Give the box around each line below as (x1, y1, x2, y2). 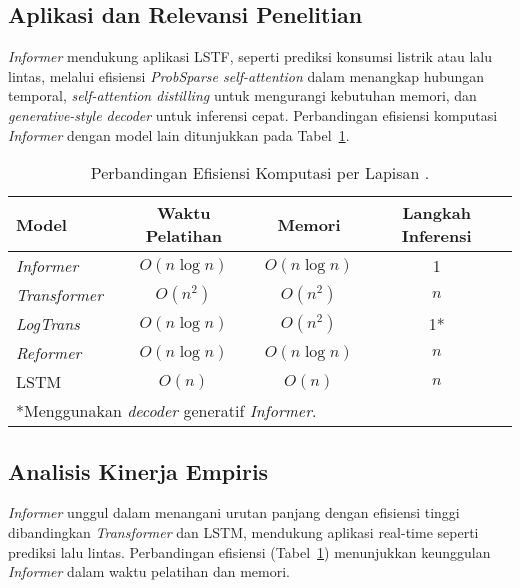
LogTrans (16, 312, 80, 336)
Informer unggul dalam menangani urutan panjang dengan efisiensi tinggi (8, 502, 460, 523)
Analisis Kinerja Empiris (8, 455, 269, 486)
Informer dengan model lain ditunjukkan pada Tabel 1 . (8, 124, 350, 145)
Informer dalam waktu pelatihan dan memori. (8, 561, 290, 582)
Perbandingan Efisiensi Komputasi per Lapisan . (90, 161, 430, 185)
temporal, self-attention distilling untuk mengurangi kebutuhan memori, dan (8, 85, 477, 106)
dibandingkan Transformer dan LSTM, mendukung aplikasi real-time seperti (8, 521, 479, 542)
